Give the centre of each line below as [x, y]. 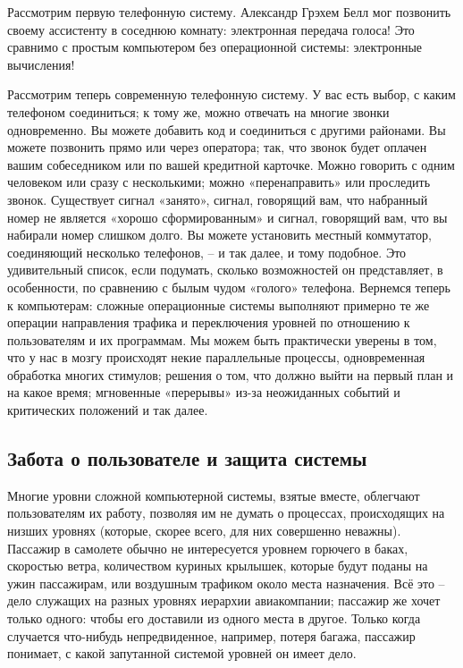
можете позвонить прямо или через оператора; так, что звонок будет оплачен [217, 147]
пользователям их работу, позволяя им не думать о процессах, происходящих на [226, 513]
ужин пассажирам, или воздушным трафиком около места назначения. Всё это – [226, 583]
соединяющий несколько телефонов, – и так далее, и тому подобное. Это [207, 252]
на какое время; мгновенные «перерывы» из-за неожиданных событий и [204, 392]
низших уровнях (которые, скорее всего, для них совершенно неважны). [204, 531]
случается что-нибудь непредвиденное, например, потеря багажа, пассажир [211, 635]
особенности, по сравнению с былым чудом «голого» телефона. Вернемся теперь [229, 287]
